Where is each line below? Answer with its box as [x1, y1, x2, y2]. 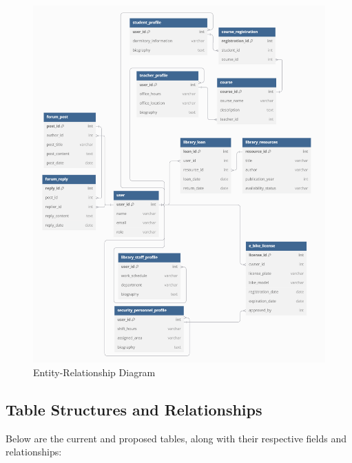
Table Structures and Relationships [6, 398, 262, 420]
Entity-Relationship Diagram [33, 364, 156, 379]
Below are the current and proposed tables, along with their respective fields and [6, 431, 347, 445]
